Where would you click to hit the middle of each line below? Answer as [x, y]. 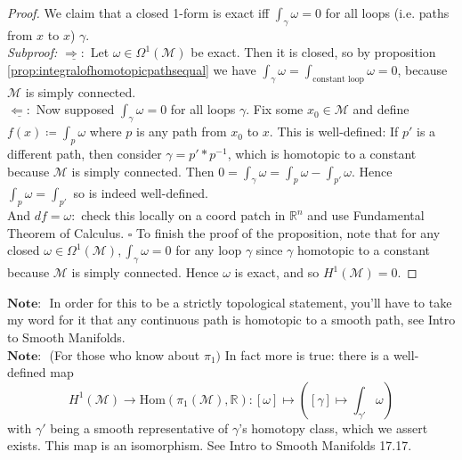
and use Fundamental [366, 215]
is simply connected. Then [143, 171]
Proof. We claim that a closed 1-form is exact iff [138, 12]
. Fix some [275, 109]
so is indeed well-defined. [141, 193]
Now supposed [75, 109]
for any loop [209, 250]
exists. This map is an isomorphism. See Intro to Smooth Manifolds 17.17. [210, 445]
